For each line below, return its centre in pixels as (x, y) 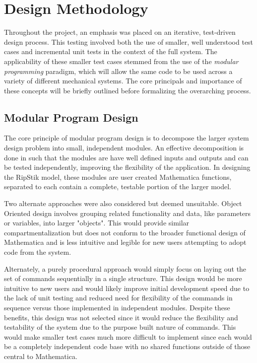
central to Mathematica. (41, 356)
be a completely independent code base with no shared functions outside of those (127, 346)
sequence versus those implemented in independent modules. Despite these (117, 307)
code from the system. (38, 252)
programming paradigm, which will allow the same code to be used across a (118, 71)
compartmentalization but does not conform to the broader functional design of (125, 232)
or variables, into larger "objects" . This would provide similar (97, 223)
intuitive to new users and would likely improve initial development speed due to (127, 288)
